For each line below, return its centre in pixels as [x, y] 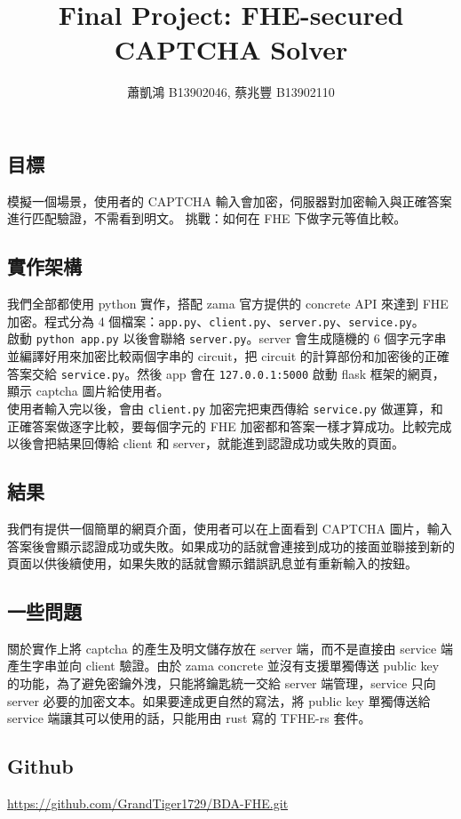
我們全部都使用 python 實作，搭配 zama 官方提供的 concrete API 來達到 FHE [228, 304]
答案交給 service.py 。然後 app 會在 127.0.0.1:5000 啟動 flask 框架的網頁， [226, 373]
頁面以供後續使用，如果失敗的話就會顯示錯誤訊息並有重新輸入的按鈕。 [212, 563]
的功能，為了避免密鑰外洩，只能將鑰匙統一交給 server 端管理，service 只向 [222, 683]
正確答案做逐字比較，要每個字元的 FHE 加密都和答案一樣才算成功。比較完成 [230, 426]
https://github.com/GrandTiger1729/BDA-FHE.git [148, 803]
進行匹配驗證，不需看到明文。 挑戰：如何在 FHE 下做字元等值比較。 [207, 218]
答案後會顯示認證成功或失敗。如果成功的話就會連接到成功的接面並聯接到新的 [231, 546]
